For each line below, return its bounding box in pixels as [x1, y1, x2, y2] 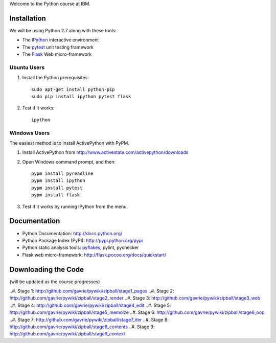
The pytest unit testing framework [22, 44, 94, 50]
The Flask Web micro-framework [22, 51, 92, 57]
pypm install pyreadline [31, 171, 94, 176]
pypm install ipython [31, 178, 85, 184]
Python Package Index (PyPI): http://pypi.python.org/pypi [22, 237, 143, 243]
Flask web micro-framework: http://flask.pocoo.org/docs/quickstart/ [22, 251, 167, 258]
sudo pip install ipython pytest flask [31, 94, 131, 99]
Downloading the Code [9, 265, 84, 273]
